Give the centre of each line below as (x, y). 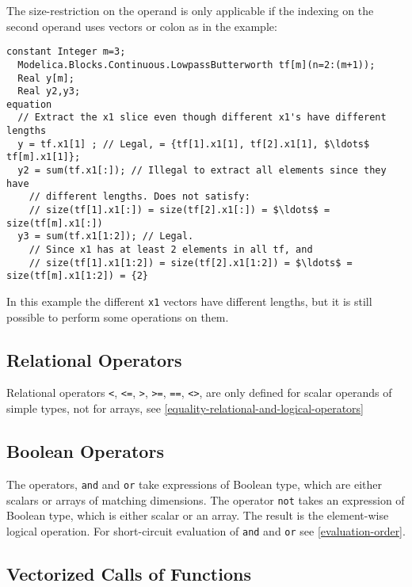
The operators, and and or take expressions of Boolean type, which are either (194, 484)
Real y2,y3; (49, 91)
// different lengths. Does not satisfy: (139, 197)
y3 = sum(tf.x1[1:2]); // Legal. (106, 236)
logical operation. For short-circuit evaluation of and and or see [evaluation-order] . (206, 530)
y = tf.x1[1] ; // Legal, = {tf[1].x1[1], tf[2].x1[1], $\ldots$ (194, 144)
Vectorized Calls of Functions (129, 573)
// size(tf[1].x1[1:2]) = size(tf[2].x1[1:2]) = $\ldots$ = (191, 263)
